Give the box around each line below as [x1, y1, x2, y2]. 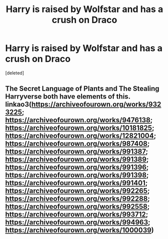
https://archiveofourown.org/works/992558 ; [5, 202, 150, 211]
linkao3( [5, 100, 32, 109]
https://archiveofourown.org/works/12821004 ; [5, 132, 156, 140]
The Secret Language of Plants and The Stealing [5, 85, 159, 93]
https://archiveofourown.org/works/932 [31, 100, 161, 109]
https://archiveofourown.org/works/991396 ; [5, 163, 149, 172]
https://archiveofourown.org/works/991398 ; [5, 171, 149, 180]
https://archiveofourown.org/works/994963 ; [5, 218, 151, 227]
